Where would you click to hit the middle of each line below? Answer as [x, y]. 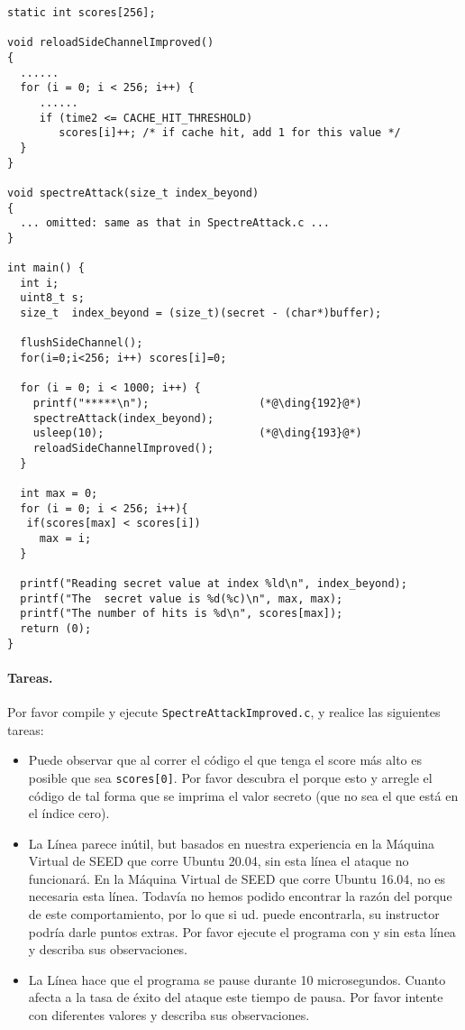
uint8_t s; [52, 298]
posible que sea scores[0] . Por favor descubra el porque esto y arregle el [230, 777]
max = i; [65, 538]
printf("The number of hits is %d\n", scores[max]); [182, 614]
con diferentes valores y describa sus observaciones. [169, 1015]
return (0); [56, 628]
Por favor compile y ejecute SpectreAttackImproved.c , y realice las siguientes [224, 712]
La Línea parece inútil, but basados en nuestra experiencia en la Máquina [232, 843]
